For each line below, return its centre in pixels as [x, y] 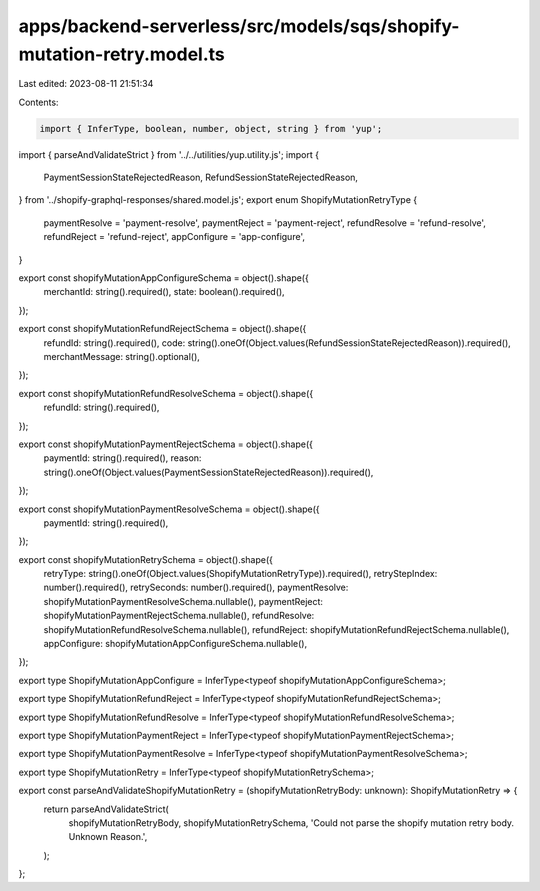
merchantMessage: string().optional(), [121, 356]
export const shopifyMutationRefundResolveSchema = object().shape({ [166, 393]
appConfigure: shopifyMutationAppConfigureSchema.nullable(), [175, 644]
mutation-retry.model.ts [121, 54]
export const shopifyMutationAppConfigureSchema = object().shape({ [163, 278]
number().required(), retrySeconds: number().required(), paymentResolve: [196, 587]
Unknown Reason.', [108, 837]
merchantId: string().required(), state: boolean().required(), [164, 292]
